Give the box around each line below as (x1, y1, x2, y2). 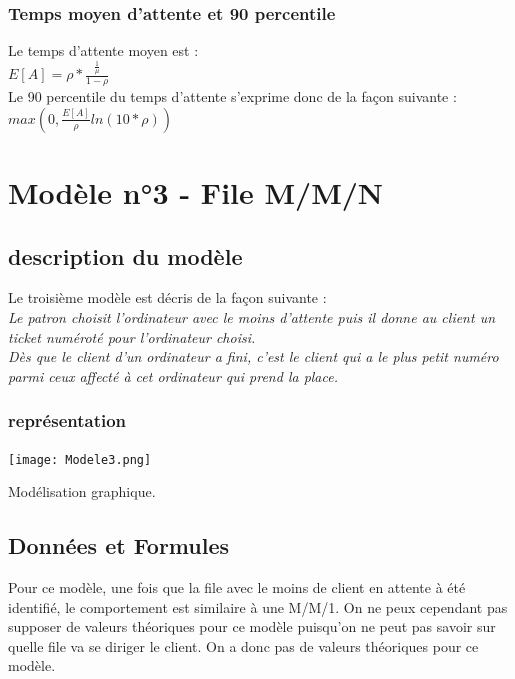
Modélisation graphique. (8, 481, 156, 502)
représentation (8, 408, 127, 433)
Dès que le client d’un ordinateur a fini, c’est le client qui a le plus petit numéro (8, 346, 499, 367)
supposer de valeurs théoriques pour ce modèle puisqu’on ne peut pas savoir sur (8, 616, 496, 637)
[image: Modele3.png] (8, 452, 152, 467)
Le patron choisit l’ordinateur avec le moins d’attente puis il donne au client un (8, 306, 496, 327)
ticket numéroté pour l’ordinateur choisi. (8, 326, 256, 347)
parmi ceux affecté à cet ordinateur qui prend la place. (8, 365, 338, 386)
